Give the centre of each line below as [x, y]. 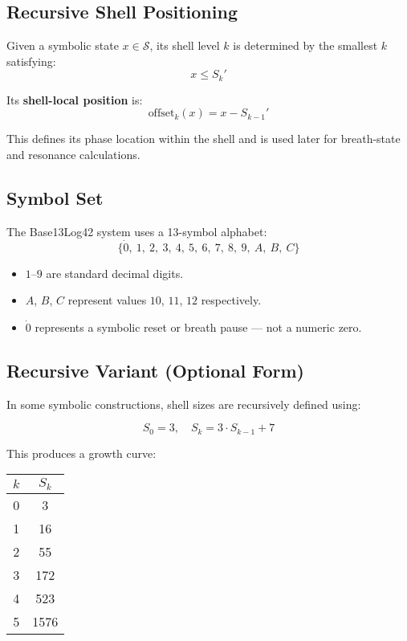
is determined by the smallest [305, 45]
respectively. [231, 300]
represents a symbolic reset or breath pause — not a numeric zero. [198, 327]
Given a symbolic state [63, 45]
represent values [107, 300]
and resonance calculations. [73, 155]
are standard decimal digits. [115, 273]
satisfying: [31, 61]
